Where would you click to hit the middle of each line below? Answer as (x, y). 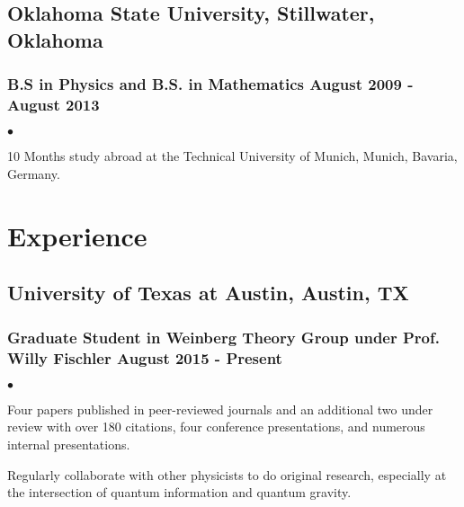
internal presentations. (69, 444)
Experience (77, 235)
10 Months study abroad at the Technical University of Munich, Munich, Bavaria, (232, 156)
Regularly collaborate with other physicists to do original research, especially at (227, 474)
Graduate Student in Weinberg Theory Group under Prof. (223, 337)
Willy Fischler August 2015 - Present (145, 357)
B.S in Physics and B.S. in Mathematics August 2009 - (210, 84)
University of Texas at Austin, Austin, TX (208, 293)
